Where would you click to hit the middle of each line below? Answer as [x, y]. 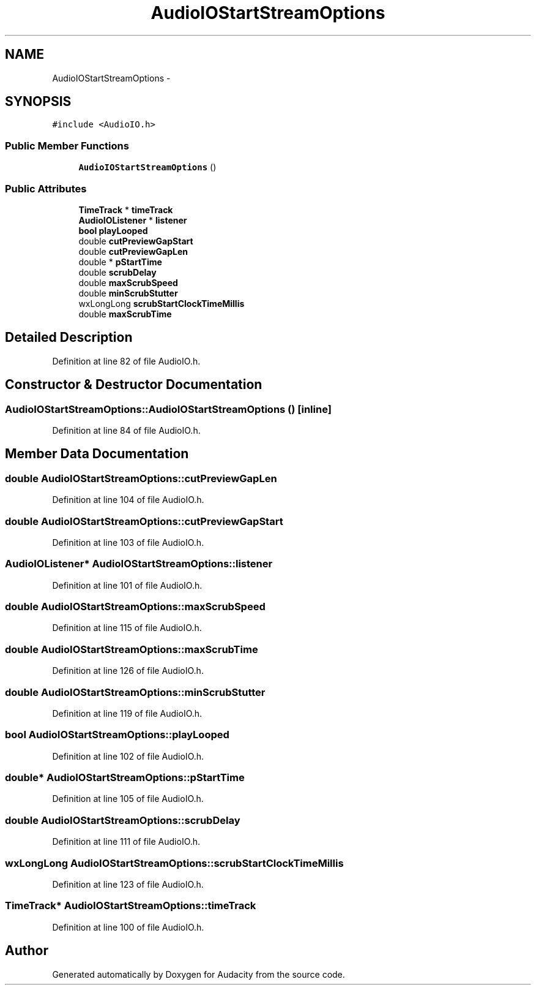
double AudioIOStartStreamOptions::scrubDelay [123, 820]
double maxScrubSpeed [128, 282]
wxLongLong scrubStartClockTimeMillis [162, 303]
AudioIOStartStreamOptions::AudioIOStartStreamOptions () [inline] [168, 409]
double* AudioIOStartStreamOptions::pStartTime [125, 778]
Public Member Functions [67, 145]
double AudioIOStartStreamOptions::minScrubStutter [135, 692]
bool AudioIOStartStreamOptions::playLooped [117, 735]
